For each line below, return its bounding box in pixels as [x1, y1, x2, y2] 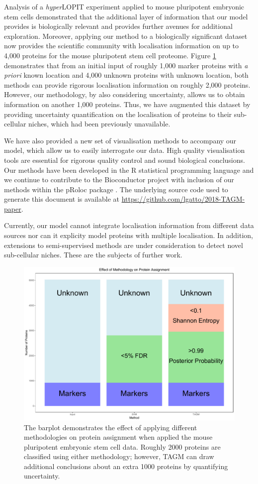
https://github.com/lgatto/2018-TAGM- [121, 194, 245, 204]
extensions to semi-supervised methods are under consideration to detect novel [4, 240, 243, 250]
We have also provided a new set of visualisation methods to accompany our [4, 135, 237, 145]
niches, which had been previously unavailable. [28, 119, 171, 129]
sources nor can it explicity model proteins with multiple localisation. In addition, [4, 230, 253, 241]
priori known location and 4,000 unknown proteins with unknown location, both [4, 70, 249, 80]
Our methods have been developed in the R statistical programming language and [4, 164, 254, 175]
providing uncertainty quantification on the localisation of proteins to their [4, 109, 232, 119]
